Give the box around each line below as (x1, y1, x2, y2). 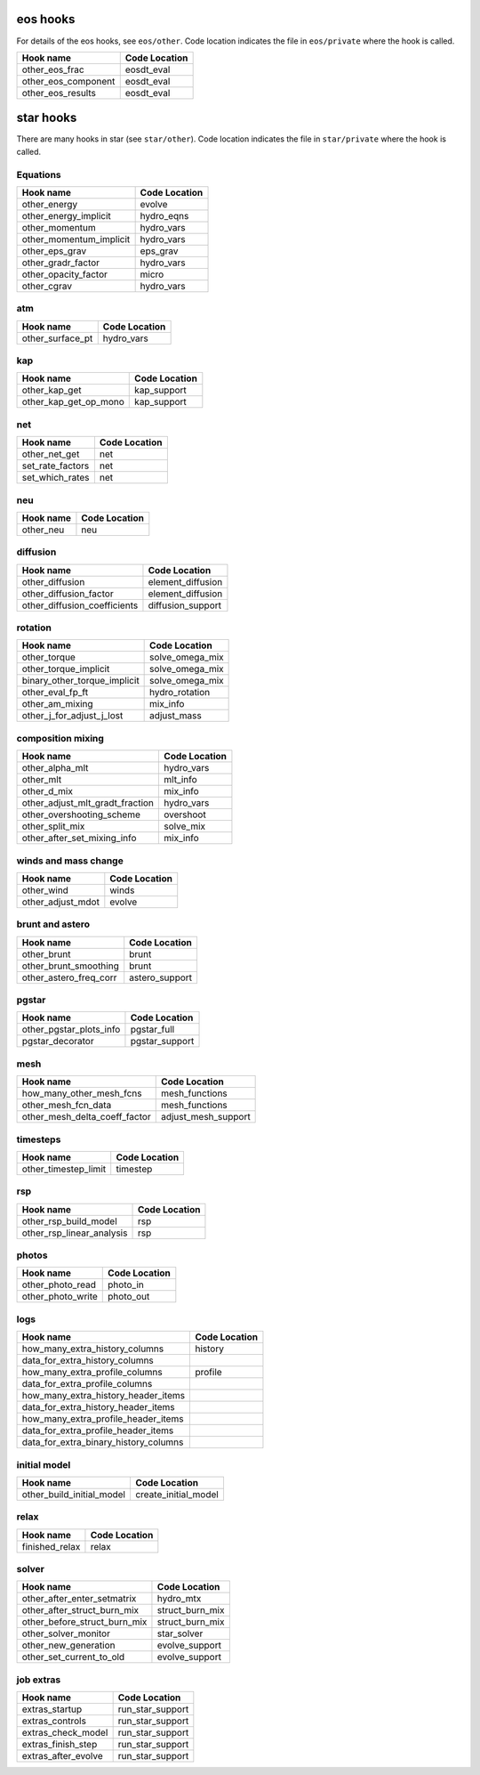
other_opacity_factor (21, 268, 108, 280)
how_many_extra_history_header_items (21, 1390, 186, 1402)
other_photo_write (21, 1291, 98, 1303)
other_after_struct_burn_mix (21, 1604, 140, 1617)
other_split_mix (21, 820, 85, 832)
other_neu (21, 523, 65, 536)
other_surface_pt (21, 332, 93, 344)
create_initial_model (134, 1487, 220, 1500)
